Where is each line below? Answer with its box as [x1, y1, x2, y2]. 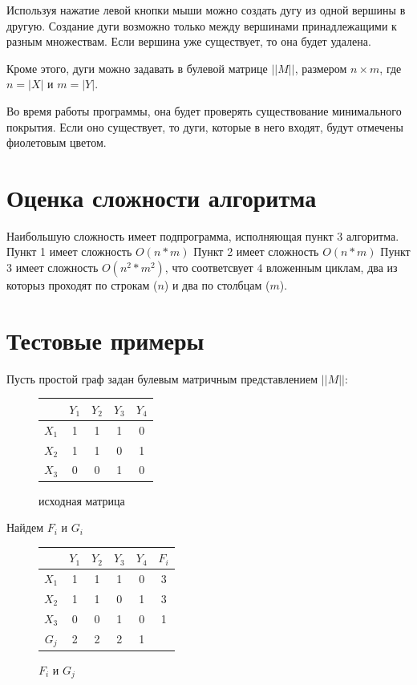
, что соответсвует [164, 259, 253, 276]
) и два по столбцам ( [164, 277, 270, 294]
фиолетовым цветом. [6, 134, 107, 151]
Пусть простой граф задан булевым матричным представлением [6, 370, 318, 387]
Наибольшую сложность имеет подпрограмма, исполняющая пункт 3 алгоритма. [6, 227, 399, 244]
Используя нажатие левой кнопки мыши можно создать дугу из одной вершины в [6, 2, 406, 18]
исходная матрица [38, 492, 125, 509]
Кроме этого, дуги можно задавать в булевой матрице [6, 59, 268, 76]
